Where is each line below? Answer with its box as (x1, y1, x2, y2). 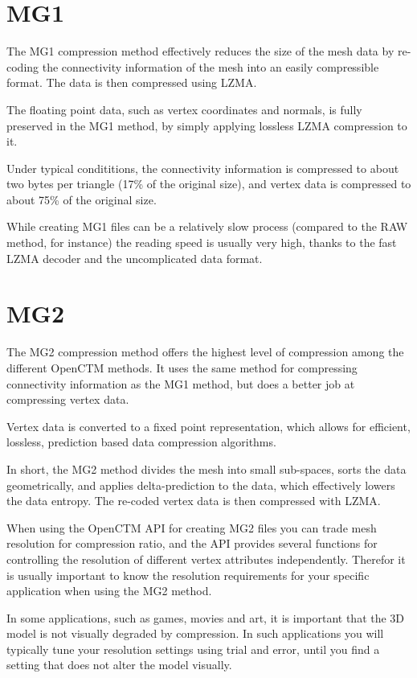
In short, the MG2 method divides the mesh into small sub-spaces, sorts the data (6, 460, 407, 477)
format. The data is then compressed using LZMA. (6, 74, 257, 91)
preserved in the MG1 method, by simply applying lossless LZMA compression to (6, 117, 407, 134)
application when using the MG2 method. (6, 582, 212, 599)
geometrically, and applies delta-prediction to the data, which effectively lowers (6, 476, 395, 493)
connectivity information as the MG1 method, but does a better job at (6, 375, 355, 392)
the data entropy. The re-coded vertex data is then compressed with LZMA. (6, 492, 381, 509)
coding (6, 58, 39, 75)
